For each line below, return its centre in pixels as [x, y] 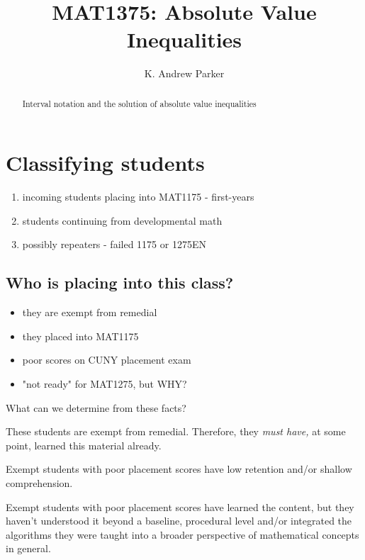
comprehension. [39, 483]
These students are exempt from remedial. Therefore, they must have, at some [176, 431]
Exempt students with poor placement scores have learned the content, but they [180, 506]
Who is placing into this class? [120, 282]
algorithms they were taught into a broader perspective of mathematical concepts [182, 534]
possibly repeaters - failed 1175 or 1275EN [114, 244]
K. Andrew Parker [184, 73]
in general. [28, 548]
